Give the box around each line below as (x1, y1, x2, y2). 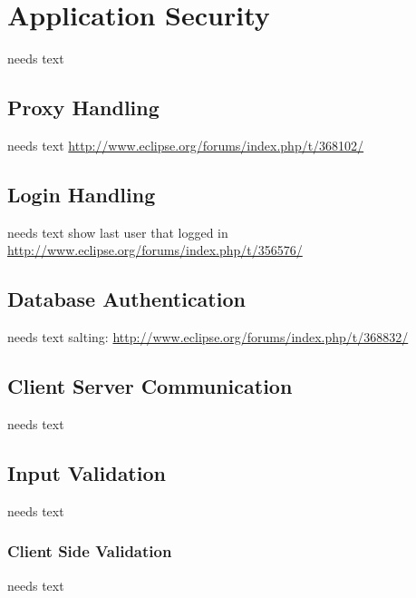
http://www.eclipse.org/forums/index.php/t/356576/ (7, 240, 303, 260)
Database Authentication (7, 285, 246, 313)
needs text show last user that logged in (7, 222, 228, 241)
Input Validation (7, 458, 166, 486)
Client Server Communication (7, 372, 293, 400)
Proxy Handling (7, 93, 160, 122)
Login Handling (7, 180, 156, 208)
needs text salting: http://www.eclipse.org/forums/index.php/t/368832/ (7, 328, 409, 347)
